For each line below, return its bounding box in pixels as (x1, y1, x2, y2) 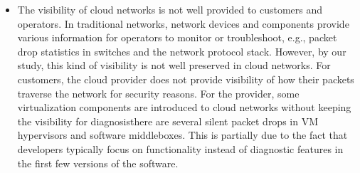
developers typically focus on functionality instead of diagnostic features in (17, 141, 344, 156)
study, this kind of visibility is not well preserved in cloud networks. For (17, 58, 331, 73)
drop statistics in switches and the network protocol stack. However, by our (17, 43, 346, 58)
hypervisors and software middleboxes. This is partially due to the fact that (17, 127, 348, 142)
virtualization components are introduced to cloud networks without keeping (17, 100, 351, 115)
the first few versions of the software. (17, 155, 179, 170)
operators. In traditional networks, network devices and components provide (17, 16, 349, 31)
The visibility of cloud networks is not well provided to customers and (17, 2, 323, 16)
